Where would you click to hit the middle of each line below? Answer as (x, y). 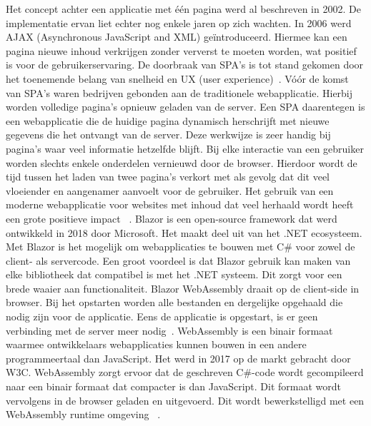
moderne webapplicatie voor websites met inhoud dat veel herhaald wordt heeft (180, 204)
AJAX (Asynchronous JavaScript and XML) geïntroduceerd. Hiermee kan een (177, 37)
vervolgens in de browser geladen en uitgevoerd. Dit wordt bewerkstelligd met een (185, 400)
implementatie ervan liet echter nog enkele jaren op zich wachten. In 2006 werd (179, 22)
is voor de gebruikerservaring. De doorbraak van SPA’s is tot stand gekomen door (185, 65)
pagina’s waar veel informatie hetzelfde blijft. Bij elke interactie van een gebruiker (185, 148)
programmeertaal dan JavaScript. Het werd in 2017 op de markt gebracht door (178, 358)
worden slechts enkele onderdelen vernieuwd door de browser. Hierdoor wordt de (182, 162)
